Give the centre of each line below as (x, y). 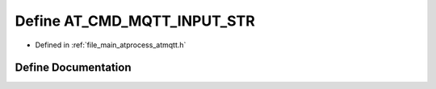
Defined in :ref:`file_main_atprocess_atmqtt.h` (111, 45)
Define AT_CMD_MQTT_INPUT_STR (135, 21)
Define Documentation (73, 68)
